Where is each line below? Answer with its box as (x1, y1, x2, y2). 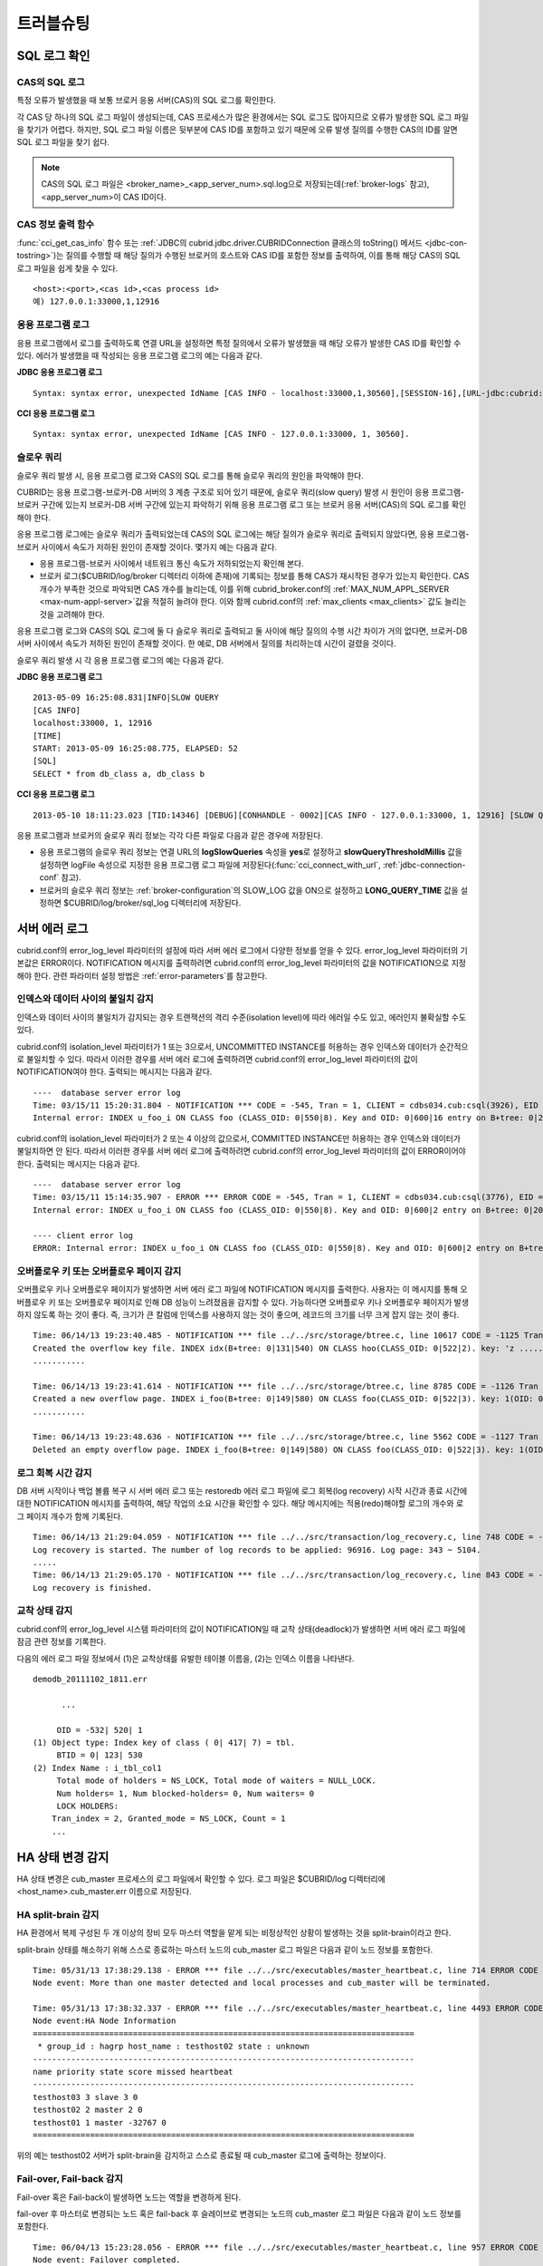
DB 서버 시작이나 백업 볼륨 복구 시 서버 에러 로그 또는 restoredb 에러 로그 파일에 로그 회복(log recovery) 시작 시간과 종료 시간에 (16, 1485, 468, 1496)
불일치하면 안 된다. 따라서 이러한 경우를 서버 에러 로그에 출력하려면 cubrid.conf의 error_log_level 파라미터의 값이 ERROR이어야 (16, 1146, 466, 1157)
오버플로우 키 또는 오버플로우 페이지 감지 (16, 1264, 182, 1277)
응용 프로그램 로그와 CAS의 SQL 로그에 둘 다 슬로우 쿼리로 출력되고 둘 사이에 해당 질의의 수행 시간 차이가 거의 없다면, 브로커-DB (16, 625, 468, 636)
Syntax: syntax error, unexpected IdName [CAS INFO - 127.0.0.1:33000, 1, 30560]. (33, 429, 410, 440)
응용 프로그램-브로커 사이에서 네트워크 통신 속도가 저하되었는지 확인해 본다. (39, 557, 305, 568)
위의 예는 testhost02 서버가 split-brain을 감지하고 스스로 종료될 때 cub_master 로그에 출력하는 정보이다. (16, 2150, 386, 2161)
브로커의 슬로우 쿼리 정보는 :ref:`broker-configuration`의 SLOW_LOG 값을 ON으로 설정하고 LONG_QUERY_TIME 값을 (39, 885, 459, 896)
